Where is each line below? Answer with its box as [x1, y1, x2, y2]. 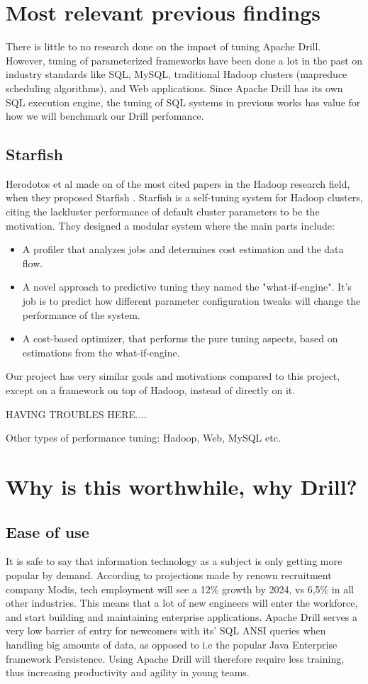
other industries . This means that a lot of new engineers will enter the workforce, [6, 595, 358, 610]
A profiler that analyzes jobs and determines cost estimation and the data [22, 242, 344, 257]
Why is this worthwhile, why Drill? [6, 471, 357, 500]
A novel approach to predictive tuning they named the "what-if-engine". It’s [22, 279, 352, 294]
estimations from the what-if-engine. [22, 344, 180, 359]
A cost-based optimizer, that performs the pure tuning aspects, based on [22, 331, 338, 346]
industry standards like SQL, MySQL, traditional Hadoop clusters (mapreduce [6, 67, 347, 82]
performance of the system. [22, 307, 140, 322]
